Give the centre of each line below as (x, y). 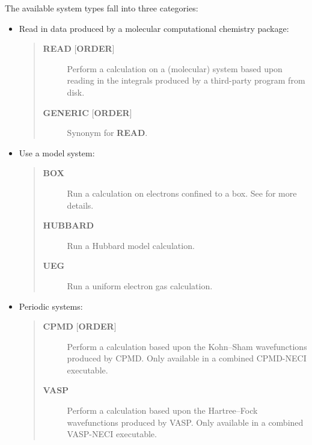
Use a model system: (57, 152)
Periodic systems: (51, 306)
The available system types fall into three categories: (102, 8)
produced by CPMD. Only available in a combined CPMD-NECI (187, 358)
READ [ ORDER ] (79, 48)
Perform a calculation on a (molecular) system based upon (175, 68)
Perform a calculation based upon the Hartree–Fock (162, 410)
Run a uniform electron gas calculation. (140, 285)
